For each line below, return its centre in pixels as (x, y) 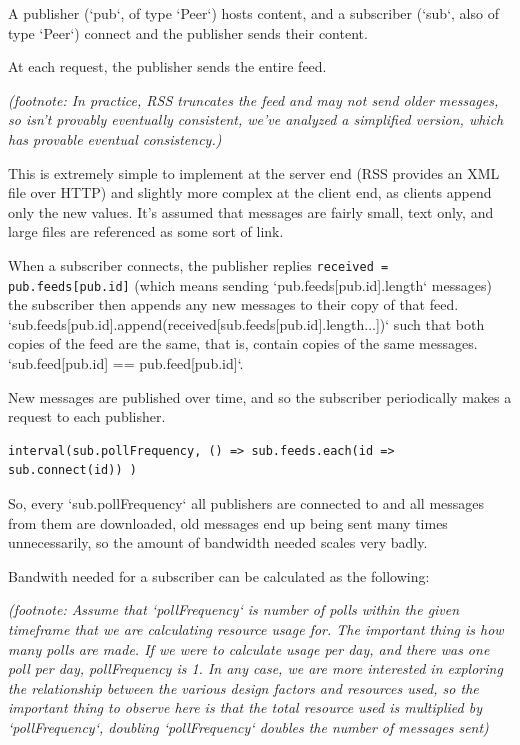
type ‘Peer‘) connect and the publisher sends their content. (188, 32)
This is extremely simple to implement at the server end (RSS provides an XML (254, 172)
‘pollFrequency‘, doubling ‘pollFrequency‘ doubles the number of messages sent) (248, 726)
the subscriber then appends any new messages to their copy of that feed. (233, 304)
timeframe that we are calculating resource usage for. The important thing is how (256, 628)
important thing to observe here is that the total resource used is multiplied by (245, 707)
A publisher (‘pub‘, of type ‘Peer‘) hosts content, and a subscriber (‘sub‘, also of (253, 13)
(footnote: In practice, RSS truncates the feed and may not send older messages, (253, 99)
